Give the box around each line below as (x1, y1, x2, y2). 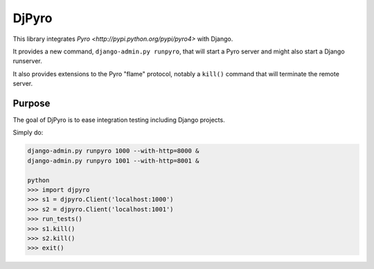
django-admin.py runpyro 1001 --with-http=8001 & (27, 157, 199, 164)
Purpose (12, 97, 51, 109)
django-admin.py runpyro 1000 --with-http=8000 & (27, 147, 199, 155)
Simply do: (12, 128, 44, 137)
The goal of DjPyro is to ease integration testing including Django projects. (12, 116, 225, 124)
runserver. (12, 57, 43, 65)
